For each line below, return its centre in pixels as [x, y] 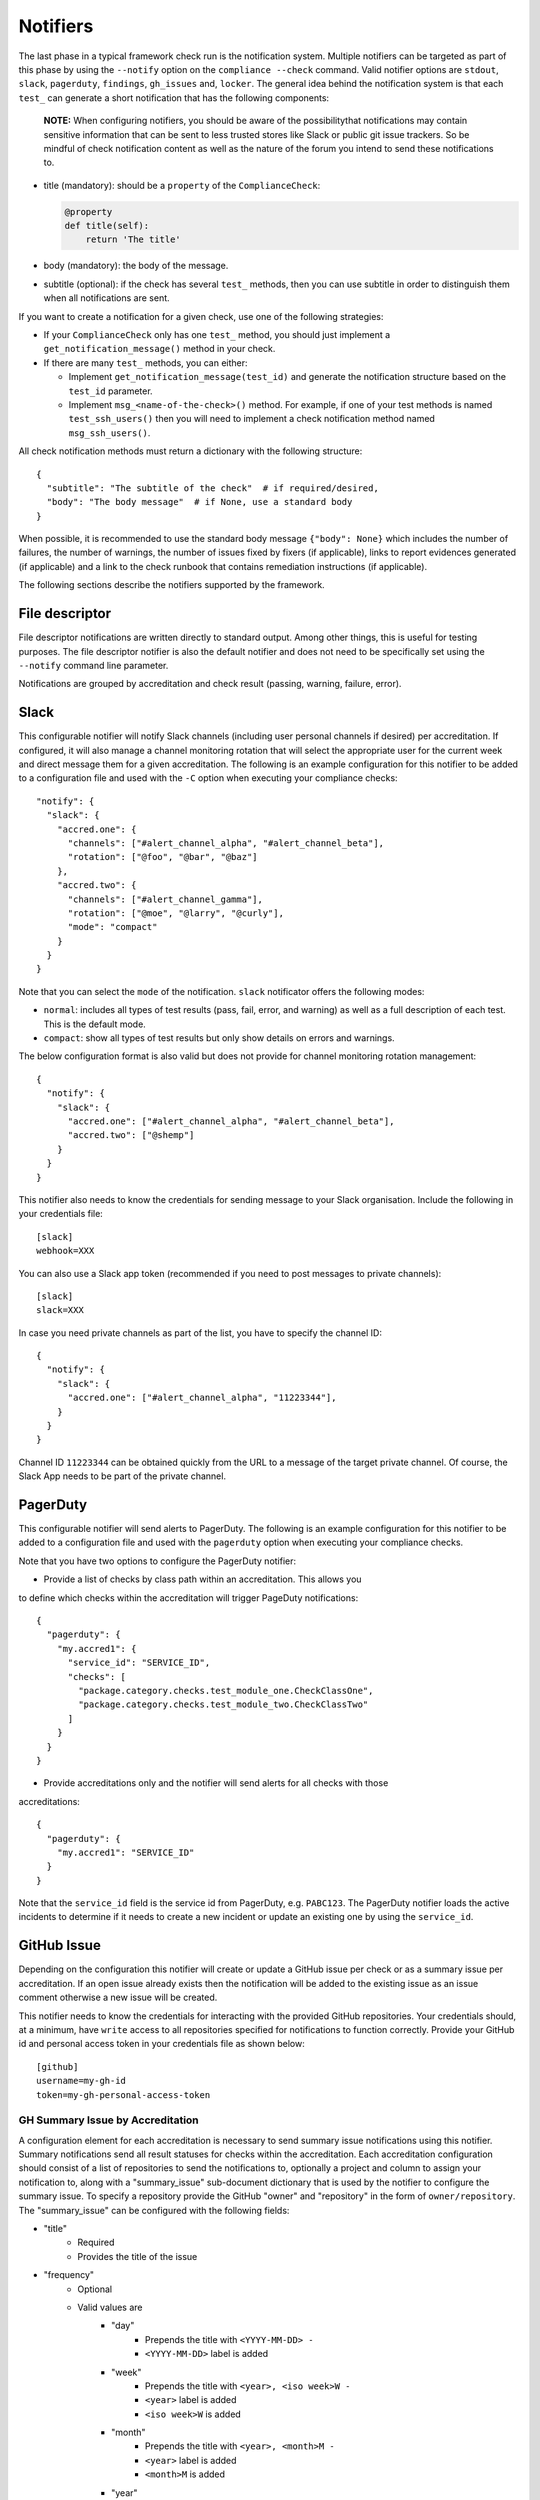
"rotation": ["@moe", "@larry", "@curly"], [176, 913]
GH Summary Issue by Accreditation [108, 2120]
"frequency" [69, 2275]
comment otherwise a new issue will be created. [118, 1997]
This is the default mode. [95, 1024]
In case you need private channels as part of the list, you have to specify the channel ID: [200, 1332]
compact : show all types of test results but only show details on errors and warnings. [219, 1038]
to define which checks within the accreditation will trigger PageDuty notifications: [188, 1597]
